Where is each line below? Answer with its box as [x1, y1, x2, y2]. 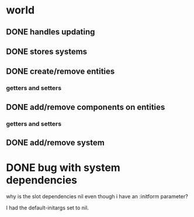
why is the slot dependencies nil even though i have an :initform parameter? [6, 192, 188, 199]
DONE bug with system [6, 161, 121, 174]
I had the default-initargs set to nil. [6, 204, 89, 211]
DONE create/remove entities [6, 67, 115, 77]
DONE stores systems [6, 46, 88, 56]
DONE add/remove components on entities [6, 102, 165, 112]
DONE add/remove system [6, 137, 105, 147]
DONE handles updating [6, 27, 95, 37]
